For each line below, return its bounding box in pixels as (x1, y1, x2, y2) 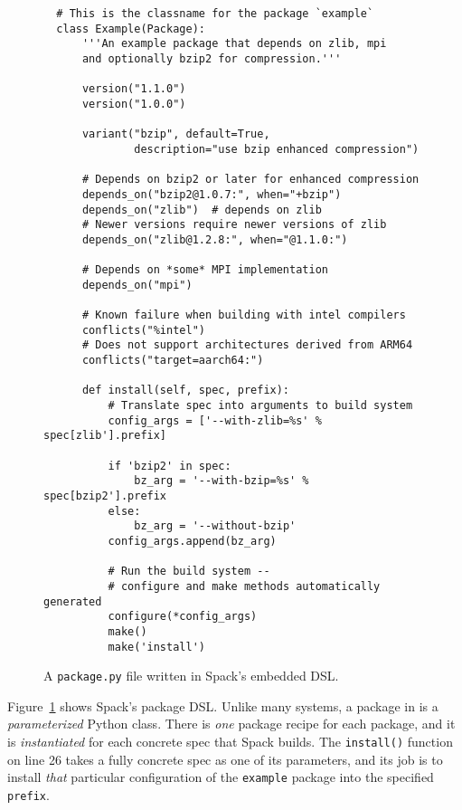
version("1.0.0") (81, 97, 186, 110)
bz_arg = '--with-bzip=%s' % (134, 474, 309, 488)
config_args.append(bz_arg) (108, 534, 277, 548)
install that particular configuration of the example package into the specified (7, 767, 434, 786)
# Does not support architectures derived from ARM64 (81, 338, 413, 352)
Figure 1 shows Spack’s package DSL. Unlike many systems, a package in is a (7, 696, 438, 715)
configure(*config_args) (108, 610, 258, 624)
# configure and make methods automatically (108, 579, 381, 593)
